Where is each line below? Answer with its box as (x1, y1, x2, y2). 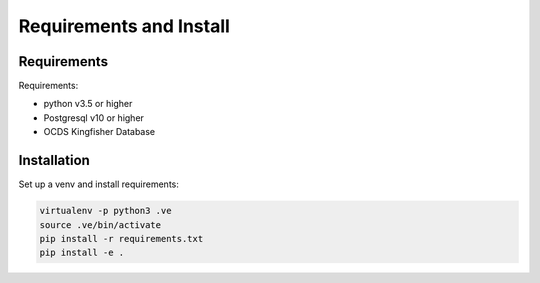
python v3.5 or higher (43, 98, 133, 110)
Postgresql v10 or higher (43, 111, 145, 124)
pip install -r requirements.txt (39, 233, 204, 244)
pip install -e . (39, 247, 125, 259)
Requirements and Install (18, 15, 230, 37)
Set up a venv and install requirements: (18, 178, 180, 190)
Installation (18, 152, 90, 169)
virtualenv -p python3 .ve (39, 205, 172, 217)
